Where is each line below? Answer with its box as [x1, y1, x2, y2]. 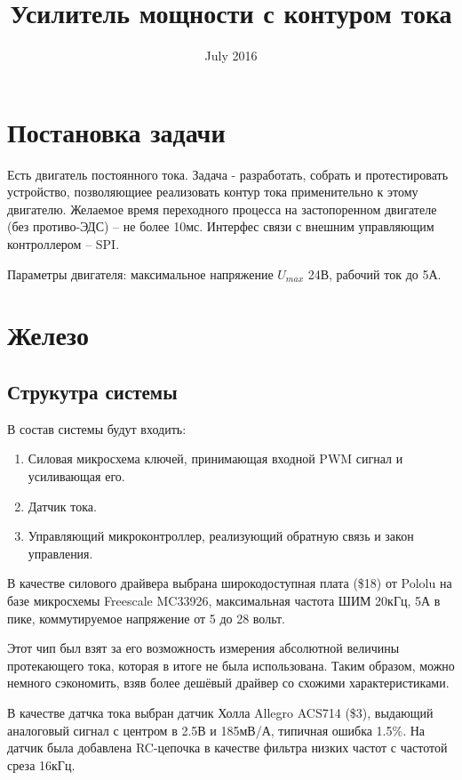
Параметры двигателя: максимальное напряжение [7, 264, 274, 283]
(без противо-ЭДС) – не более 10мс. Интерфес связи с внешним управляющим [7, 217, 434, 236]
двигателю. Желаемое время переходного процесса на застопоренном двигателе [7, 199, 437, 218]
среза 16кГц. [7, 755, 76, 774]
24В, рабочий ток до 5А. [307, 264, 442, 283]
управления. [28, 543, 93, 562]
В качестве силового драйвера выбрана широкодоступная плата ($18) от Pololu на [7, 574, 452, 592]
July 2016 [204, 46, 258, 65]
